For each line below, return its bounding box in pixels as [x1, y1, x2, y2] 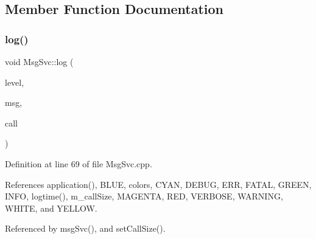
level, [5, 75, 24, 88]
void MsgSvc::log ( [5, 55, 74, 68]
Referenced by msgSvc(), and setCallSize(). [5, 222, 166, 235]
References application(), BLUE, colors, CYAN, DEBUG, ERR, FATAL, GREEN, [5, 178, 312, 190]
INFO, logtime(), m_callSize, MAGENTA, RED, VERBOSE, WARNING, [5, 190, 283, 203]
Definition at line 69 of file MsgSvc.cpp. [5, 157, 152, 170]
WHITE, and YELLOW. [5, 201, 97, 214]
